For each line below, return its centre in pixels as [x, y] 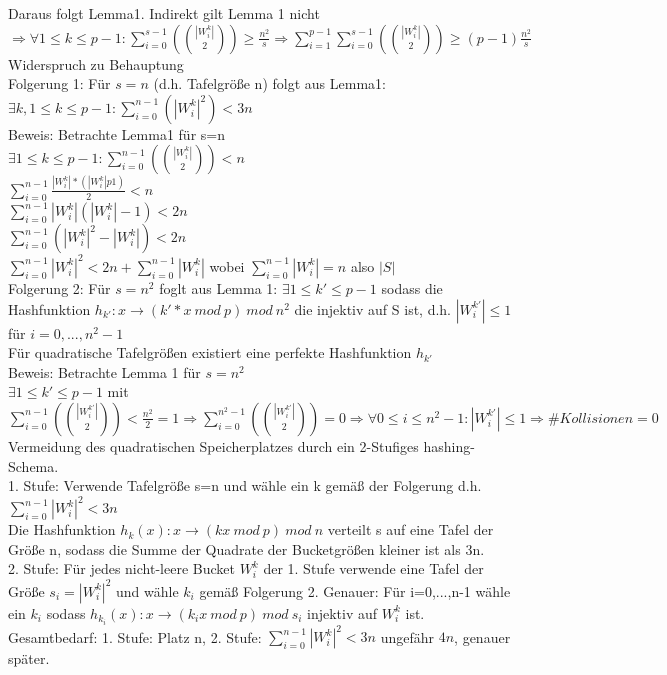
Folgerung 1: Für [59, 83]
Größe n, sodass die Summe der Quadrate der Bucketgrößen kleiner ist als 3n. [246, 548]
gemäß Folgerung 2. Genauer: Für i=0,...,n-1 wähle [355, 590]
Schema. [33, 465]
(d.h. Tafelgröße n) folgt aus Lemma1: [269, 83]
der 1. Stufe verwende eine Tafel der [373, 568]
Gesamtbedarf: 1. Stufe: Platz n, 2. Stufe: [135, 636]
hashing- [449, 445]
